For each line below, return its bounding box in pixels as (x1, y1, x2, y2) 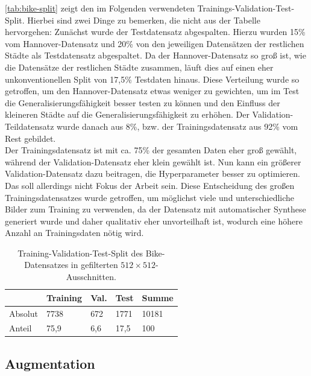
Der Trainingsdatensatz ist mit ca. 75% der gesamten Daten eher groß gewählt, (5, 144, 297, 156)
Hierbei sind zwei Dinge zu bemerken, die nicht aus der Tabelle (27, 13, 260, 26)
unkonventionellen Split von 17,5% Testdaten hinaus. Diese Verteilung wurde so (5, 72, 300, 85)
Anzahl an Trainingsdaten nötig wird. (5, 226, 144, 239)
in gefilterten (71, 258, 118, 271)
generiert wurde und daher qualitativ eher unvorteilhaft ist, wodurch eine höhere (5, 214, 303, 227)
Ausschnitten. (66, 270, 116, 283)
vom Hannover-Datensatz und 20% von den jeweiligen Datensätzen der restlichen (5, 37, 304, 49)
